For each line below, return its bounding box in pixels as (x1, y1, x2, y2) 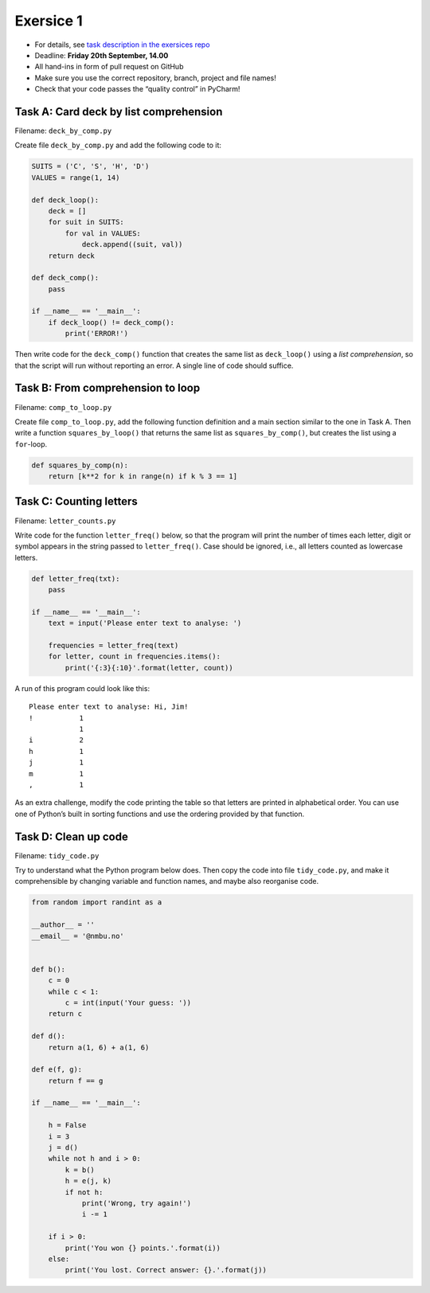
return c (48, 1010, 83, 1018)
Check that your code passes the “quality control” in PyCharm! (34, 84, 240, 94)
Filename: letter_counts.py (14, 516, 116, 525)
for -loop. (14, 439, 48, 449)
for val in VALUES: (64, 229, 141, 238)
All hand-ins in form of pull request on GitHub (34, 62, 184, 72)
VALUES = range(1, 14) (31, 173, 120, 182)
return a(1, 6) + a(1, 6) (48, 1043, 150, 1052)
